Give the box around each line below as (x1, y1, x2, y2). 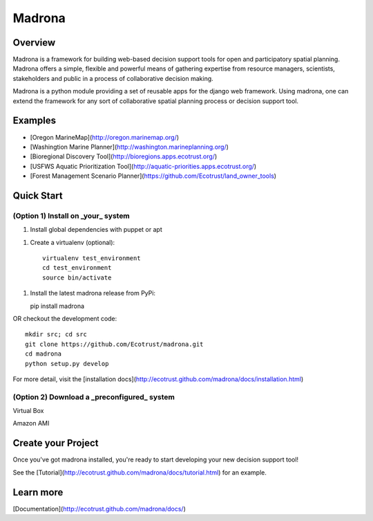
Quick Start (12, 190, 63, 201)
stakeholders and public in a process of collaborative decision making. (12, 74, 213, 82)
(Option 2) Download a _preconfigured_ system (12, 392, 175, 401)
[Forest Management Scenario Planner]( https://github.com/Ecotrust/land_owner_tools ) (30, 172, 276, 180)
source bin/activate (42, 273, 112, 282)
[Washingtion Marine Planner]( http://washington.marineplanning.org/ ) (30, 143, 229, 151)
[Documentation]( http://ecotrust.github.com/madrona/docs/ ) (12, 504, 186, 513)
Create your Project (12, 437, 99, 449)
